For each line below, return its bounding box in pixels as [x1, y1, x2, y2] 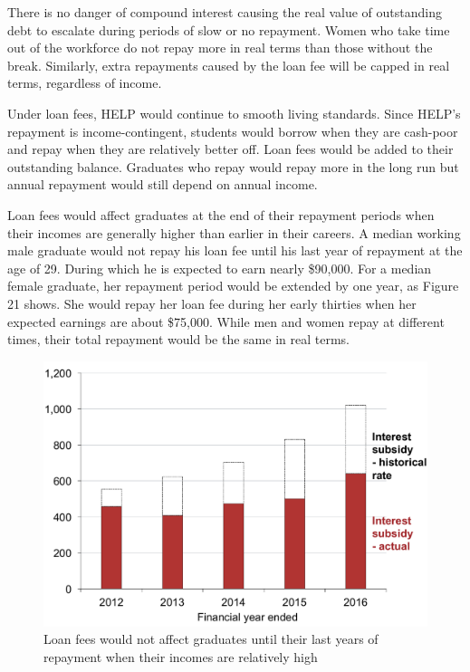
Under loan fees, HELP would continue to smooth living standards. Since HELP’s [7, 103, 461, 122]
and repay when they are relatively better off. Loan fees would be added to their [7, 139, 454, 158]
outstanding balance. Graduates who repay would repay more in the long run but [7, 157, 459, 176]
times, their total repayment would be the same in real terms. [7, 330, 350, 349]
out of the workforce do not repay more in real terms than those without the [7, 38, 433, 57]
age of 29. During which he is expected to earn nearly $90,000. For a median [7, 258, 432, 277]
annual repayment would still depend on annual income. [7, 175, 318, 194]
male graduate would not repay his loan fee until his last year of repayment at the [7, 241, 463, 260]
